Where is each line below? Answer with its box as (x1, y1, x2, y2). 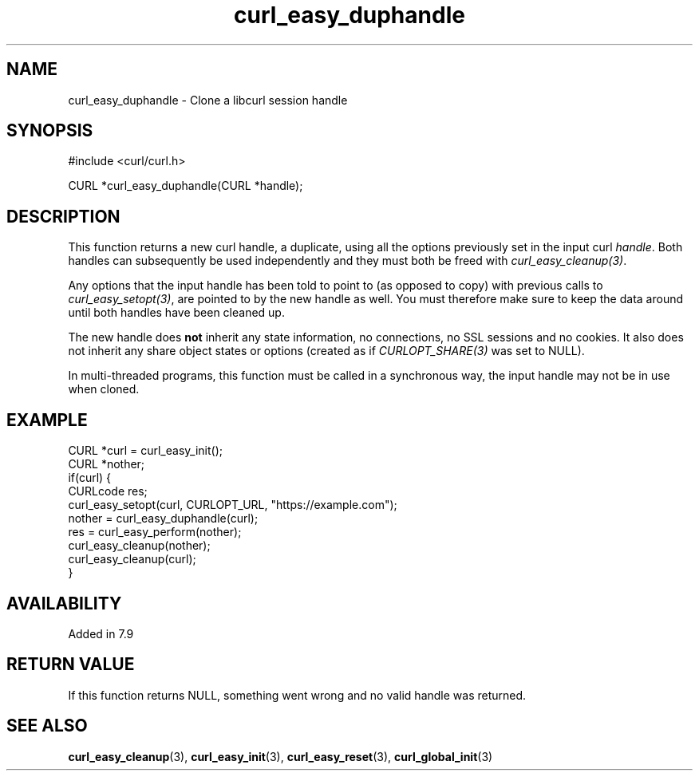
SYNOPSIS (6, 120, 93, 141)
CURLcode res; (68, 484, 148, 499)
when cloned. (68, 382, 140, 396)
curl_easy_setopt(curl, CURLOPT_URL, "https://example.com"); (68, 498, 397, 512)
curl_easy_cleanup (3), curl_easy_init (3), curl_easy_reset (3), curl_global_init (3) (68, 749, 493, 763)
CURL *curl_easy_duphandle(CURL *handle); (68, 179, 303, 193)
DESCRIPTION (6, 206, 120, 227)
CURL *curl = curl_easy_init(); (68, 444, 223, 458)
